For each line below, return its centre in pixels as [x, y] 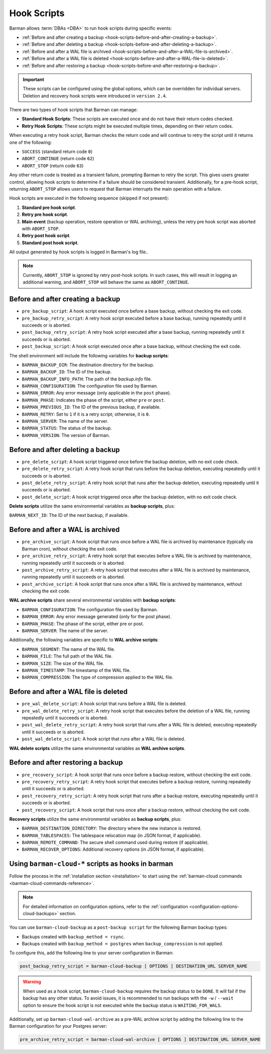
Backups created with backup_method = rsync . [73, 937]
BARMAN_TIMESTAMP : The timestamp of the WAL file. [76, 670]
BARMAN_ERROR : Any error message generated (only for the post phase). [97, 617]
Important [34, 79]
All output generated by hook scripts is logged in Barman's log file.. [79, 252]
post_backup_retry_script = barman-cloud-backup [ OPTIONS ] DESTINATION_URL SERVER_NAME [134, 966]
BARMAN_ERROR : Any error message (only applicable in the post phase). [96, 393]
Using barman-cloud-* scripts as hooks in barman [91, 864]
